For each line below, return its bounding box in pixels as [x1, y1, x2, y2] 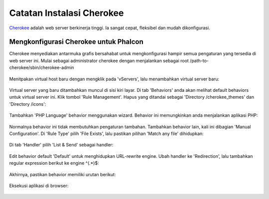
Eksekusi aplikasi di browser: [9, 183, 69, 189]
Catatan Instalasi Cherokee [9, 7, 124, 18]
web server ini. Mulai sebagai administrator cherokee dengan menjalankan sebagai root [9, 58, 189, 64]
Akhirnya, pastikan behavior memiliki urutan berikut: [9, 171, 116, 177]
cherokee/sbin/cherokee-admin [9, 65, 74, 70]
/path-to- [189, 58, 209, 64]
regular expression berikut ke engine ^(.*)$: [9, 160, 99, 166]
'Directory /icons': [9, 101, 46, 107]
